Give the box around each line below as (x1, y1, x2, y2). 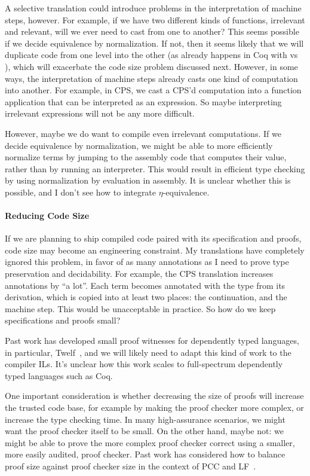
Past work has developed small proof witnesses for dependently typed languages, (5, 334, 299, 347)
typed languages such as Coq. (5, 369, 113, 382)
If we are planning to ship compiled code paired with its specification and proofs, (5, 232, 302, 245)
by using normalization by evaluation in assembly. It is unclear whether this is (5, 174, 291, 187)
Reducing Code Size (5, 209, 90, 222)
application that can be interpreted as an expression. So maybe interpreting (5, 95, 282, 108)
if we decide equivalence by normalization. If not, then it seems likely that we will (5, 36, 304, 49)
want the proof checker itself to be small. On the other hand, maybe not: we (5, 425, 284, 437)
